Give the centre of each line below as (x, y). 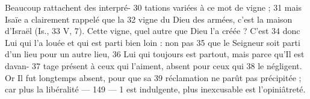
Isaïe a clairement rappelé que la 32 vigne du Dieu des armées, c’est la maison (149, 19)
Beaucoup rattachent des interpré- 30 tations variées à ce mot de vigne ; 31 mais (153, 7)
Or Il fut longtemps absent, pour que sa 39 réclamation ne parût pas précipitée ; (153, 77)
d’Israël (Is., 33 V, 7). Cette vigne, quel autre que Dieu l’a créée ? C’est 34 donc (153, 31)
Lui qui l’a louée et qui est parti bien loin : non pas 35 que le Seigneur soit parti (153, 42)
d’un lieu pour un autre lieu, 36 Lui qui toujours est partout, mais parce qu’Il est (155, 54)
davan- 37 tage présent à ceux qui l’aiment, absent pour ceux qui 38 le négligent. (153, 65)
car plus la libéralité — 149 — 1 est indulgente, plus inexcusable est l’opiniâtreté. (155, 89)
